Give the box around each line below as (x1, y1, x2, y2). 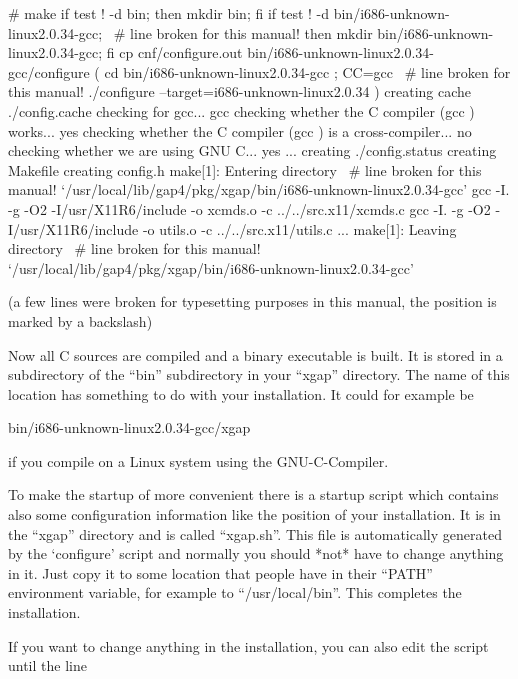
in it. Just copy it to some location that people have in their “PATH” (8, 562, 433, 583)
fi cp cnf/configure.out (106, 42, 243, 63)
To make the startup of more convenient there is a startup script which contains (8, 484, 499, 505)
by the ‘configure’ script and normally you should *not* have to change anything (8, 543, 504, 564)
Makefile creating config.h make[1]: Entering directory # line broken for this (8, 159, 482, 180)
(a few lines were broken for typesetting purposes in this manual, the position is (8, 291, 497, 312)
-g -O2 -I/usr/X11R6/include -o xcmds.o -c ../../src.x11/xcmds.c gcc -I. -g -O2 (8, 198, 491, 219)
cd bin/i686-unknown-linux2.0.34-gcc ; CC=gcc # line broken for (104, 61, 511, 82)
